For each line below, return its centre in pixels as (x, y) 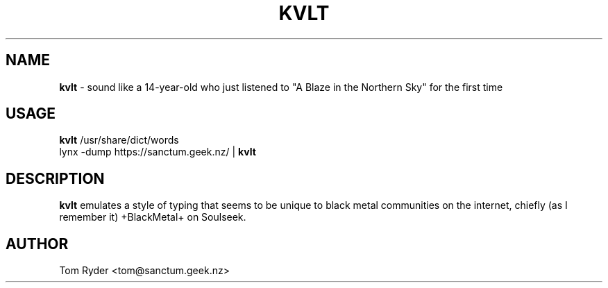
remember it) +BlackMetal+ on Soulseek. (153, 217)
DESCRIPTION (55, 178)
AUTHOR (37, 244)
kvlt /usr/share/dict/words (119, 140)
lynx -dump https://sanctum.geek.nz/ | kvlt (158, 152)
